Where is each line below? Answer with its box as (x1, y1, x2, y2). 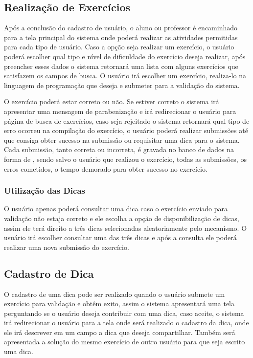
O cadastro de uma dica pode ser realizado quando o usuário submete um (4, 289, 225, 299)
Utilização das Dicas (4, 184, 85, 197)
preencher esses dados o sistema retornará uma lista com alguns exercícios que (4, 61, 238, 71)
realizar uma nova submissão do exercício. (4, 242, 129, 252)
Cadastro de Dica (4, 266, 94, 281)
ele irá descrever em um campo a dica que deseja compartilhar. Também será (4, 327, 235, 337)
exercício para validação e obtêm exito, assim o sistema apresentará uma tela (4, 298, 235, 309)
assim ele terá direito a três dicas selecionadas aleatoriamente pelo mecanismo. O (4, 223, 247, 233)
